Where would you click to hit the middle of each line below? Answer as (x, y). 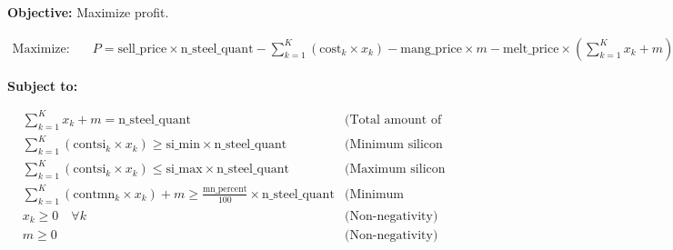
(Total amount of (393, 120)
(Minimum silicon (394, 145)
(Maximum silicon (395, 170)
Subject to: (43, 85)
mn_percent (225, 190)
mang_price (431, 49)
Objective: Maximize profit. (88, 12)
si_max (184, 170)
